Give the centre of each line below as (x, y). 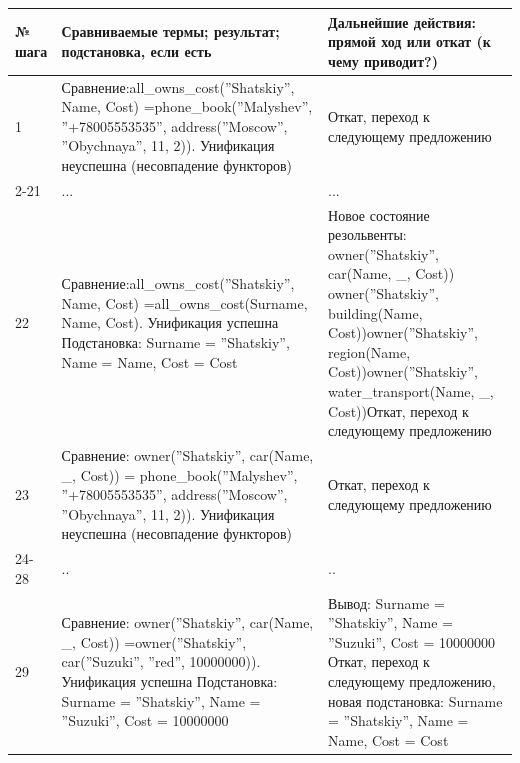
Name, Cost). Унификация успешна (170, 322)
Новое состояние (379, 214)
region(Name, (369, 351)
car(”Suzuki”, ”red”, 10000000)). (161, 661)
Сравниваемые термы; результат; (170, 31)
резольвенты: (367, 234)
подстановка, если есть (136, 50)
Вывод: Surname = (386, 602)
